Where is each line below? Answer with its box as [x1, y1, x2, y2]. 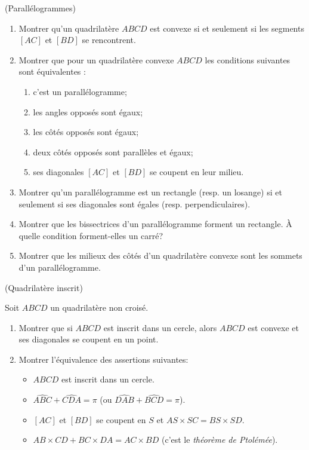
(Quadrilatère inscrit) [5, 281, 83, 293]
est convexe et [248, 321, 299, 333]
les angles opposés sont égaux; [33, 105, 143, 118]
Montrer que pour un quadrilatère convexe [18, 53, 174, 66]
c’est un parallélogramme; [33, 85, 127, 97]
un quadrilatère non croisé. [50, 301, 149, 314]
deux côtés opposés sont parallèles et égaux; [33, 145, 193, 158]
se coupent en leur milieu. [149, 166, 244, 178]
